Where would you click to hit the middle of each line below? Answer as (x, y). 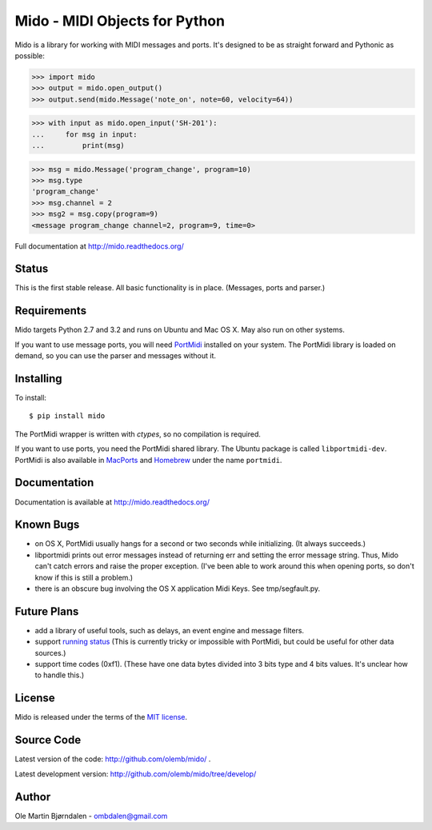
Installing (39, 379)
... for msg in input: (84, 134)
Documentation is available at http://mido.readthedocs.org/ (112, 502)
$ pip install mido (67, 416)
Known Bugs (47, 525)
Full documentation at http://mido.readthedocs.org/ (99, 246)
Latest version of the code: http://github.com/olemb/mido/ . (113, 759)
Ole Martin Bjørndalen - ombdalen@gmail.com (91, 816)
